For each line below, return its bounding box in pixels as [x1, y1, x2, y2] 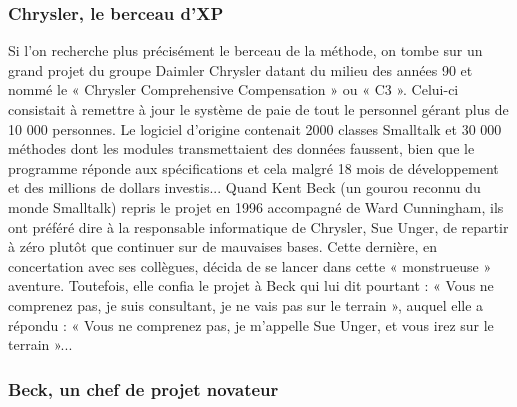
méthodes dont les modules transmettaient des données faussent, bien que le [8, 138, 475, 159]
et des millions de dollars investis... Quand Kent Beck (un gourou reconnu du [8, 177, 481, 198]
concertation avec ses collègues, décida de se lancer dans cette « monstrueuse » [8, 255, 492, 276]
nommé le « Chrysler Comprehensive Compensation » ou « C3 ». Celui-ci [8, 79, 459, 100]
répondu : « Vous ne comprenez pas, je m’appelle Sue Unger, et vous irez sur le [8, 314, 494, 335]
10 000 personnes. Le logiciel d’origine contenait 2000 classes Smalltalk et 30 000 [8, 118, 502, 139]
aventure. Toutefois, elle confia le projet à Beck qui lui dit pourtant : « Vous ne [8, 275, 494, 296]
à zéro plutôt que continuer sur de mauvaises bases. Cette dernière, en [8, 236, 438, 257]
